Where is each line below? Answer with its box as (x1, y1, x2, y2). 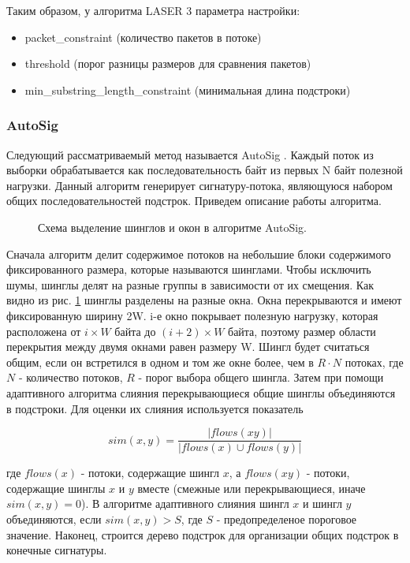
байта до (114, 323, 156, 339)
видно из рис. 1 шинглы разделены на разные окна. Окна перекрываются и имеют (6, 292, 402, 308)
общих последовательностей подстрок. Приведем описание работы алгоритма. (6, 192, 382, 209)
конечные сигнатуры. (6, 542, 107, 558)
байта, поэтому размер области (228, 323, 376, 339)
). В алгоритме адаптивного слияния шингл (80, 495, 289, 512)
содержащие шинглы (6, 479, 106, 496)
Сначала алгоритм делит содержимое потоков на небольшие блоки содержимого (6, 245, 391, 262)
